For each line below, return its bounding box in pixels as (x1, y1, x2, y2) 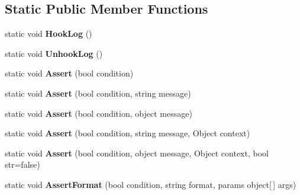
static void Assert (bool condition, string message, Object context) (5, 127, 250, 139)
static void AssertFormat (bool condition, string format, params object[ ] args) (5, 178, 296, 190)
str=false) (5, 158, 40, 171)
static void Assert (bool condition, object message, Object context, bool (5, 146, 269, 159)
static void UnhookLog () (5, 47, 103, 59)
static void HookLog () (5, 27, 92, 40)
